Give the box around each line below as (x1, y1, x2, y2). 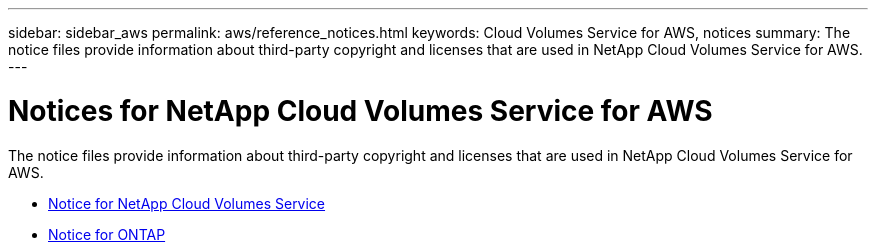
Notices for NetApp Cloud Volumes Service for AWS (8, 93, 713, 128)
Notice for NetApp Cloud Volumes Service (48, 194, 326, 212)
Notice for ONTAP (48, 225, 166, 243)
